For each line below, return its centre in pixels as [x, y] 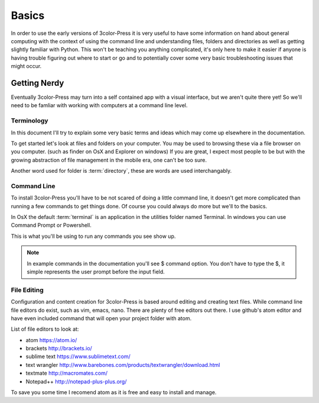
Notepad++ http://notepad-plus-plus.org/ [76, 381]
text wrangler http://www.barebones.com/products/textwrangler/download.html [123, 365]
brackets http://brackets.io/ [59, 349]
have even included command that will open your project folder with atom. [101, 318]
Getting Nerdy [38, 83]
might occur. [26, 66]
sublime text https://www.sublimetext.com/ [78, 357]
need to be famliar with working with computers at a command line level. [99, 105]
